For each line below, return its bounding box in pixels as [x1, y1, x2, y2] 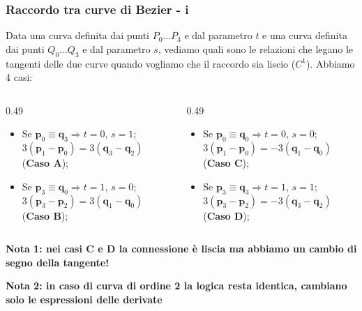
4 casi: [6, 70, 33, 84]
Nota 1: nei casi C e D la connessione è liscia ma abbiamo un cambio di [6, 241, 357, 256]
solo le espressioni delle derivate [6, 291, 163, 306]
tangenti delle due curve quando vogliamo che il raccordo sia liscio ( [6, 56, 296, 70]
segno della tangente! [6, 255, 110, 269]
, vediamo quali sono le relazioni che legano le [158, 41, 354, 56]
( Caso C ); [203, 155, 249, 170]
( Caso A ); [22, 155, 68, 170]
